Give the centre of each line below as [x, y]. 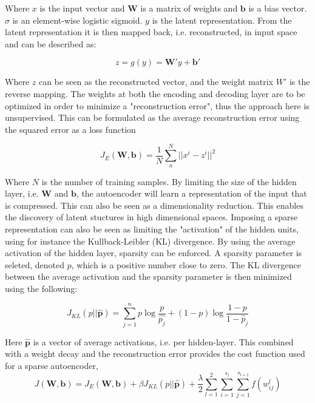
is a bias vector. [278, 8]
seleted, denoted [35, 264]
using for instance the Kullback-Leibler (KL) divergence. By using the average [150, 241]
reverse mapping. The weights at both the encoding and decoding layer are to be [155, 93]
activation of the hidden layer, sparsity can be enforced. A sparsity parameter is [154, 253]
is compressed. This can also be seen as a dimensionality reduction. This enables [154, 205]
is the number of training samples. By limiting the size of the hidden [169, 181]
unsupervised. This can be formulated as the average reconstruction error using [152, 117]
